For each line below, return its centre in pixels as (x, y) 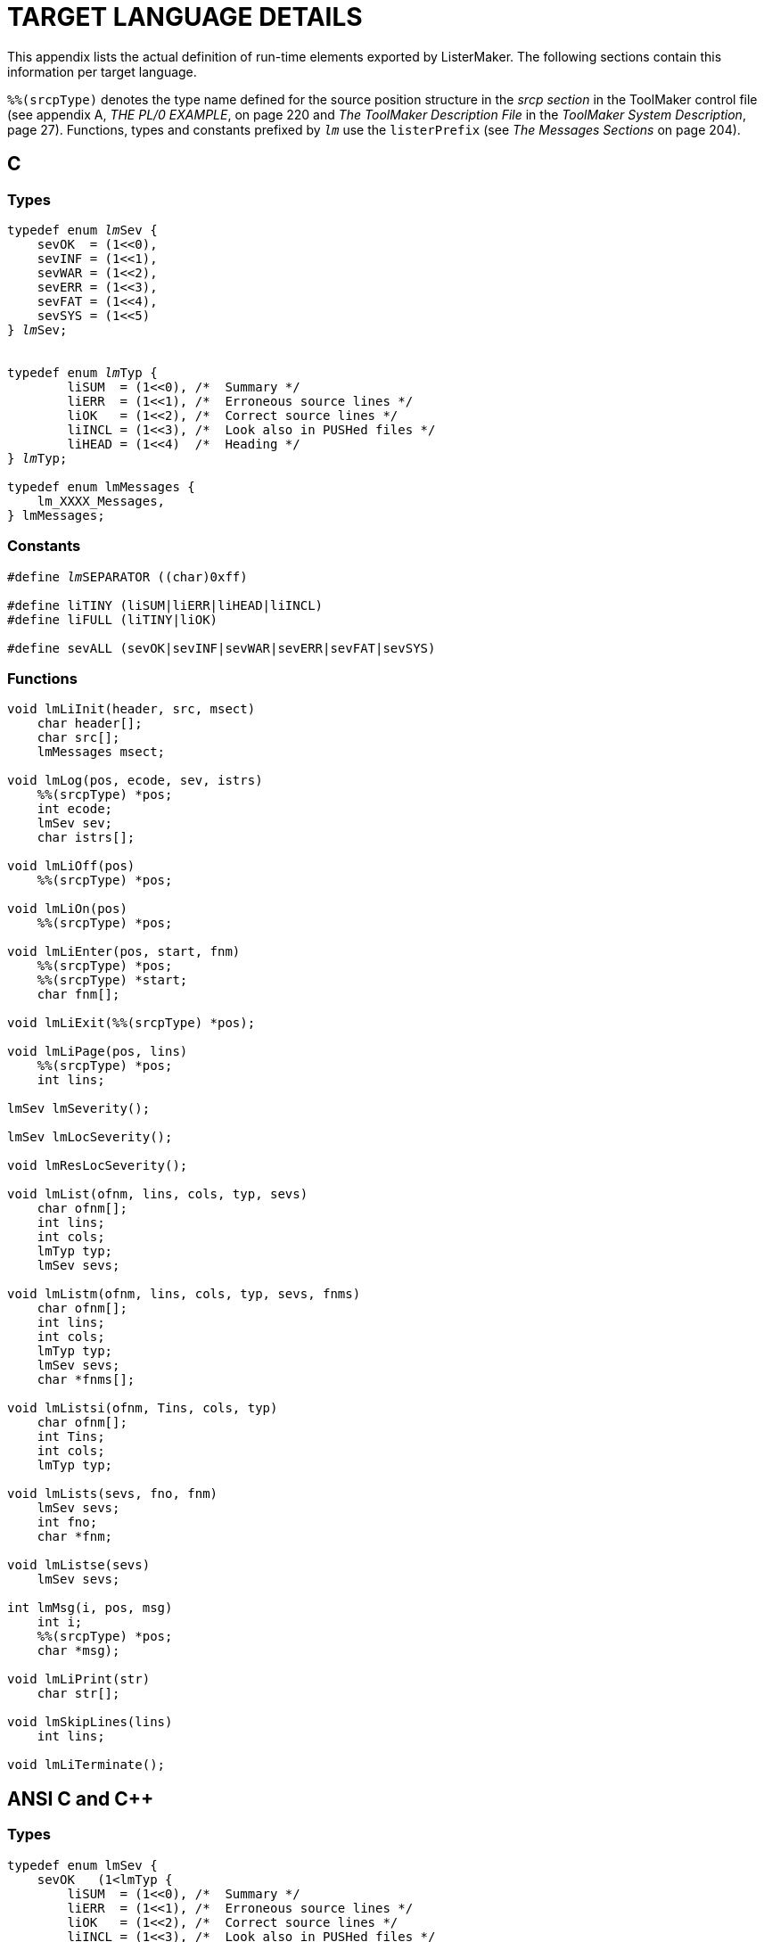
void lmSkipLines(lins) (90, 1722)
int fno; (67, 1522)
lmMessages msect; (101, 752)
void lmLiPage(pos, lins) (98, 1052)
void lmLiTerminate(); (86, 1765)
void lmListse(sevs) (79, 1565)
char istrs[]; (86, 838)
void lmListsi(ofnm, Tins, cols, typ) (143, 1408)
